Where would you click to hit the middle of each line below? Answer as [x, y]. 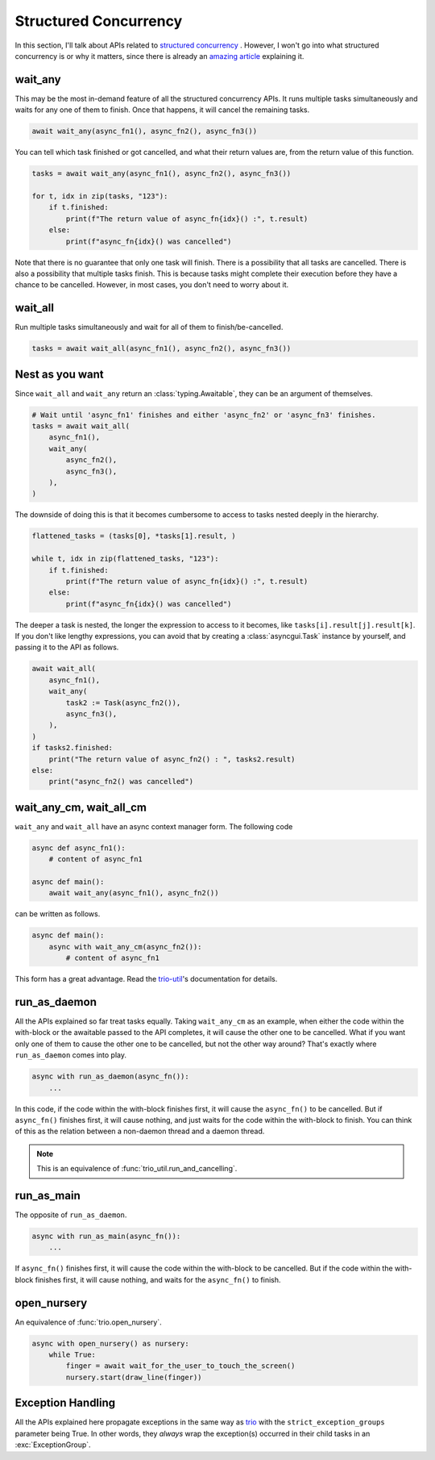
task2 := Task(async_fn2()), [123, 703]
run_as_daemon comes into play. [71, 1055]
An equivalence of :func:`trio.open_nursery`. [89, 1322]
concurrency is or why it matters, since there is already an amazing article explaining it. [159, 56]
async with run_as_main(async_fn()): [106, 1237]
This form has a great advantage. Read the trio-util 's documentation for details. [146, 979]
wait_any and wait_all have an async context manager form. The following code [154, 826]
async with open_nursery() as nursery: [110, 1343]
